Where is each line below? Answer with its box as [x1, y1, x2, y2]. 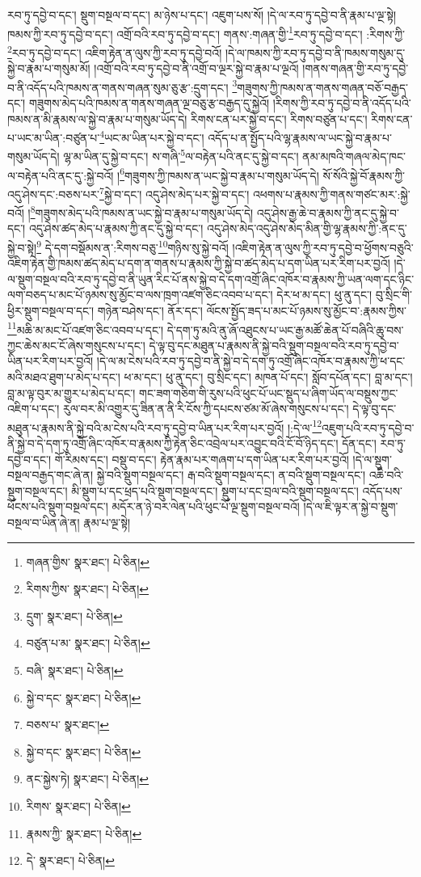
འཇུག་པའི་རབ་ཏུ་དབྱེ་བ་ [322, 419, 415, 436]
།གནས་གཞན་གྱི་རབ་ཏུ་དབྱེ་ [302, 60, 409, 77]
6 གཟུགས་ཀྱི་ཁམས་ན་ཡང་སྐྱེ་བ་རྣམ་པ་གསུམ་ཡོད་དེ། [120, 164, 319, 183]
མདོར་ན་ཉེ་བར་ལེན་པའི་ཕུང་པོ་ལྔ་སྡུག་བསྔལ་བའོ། [112, 498, 300, 515]
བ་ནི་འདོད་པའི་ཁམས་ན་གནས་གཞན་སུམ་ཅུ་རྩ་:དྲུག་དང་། [7, 78, 229, 95]
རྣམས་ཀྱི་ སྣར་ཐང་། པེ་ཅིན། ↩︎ [26, 824, 142, 841]
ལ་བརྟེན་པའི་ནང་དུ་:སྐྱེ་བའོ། [7, 167, 114, 183]
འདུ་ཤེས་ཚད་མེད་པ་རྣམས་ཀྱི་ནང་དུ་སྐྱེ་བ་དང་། [28, 220, 204, 237]
